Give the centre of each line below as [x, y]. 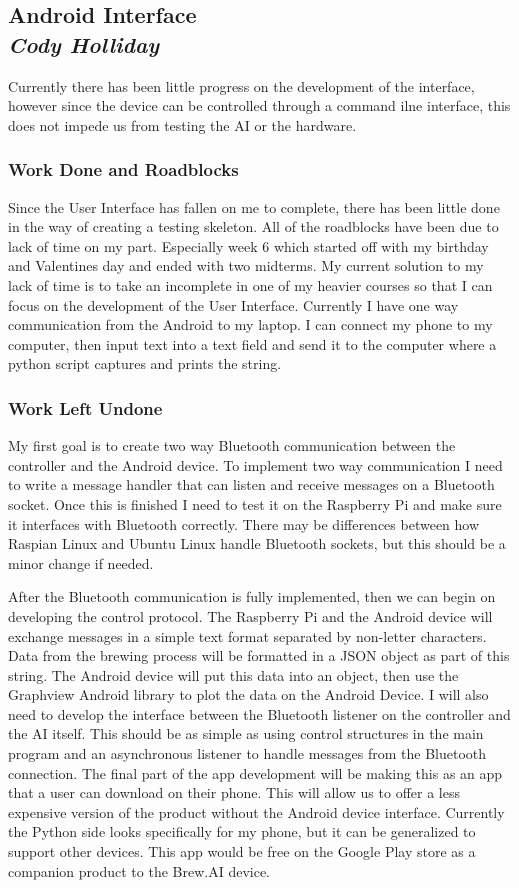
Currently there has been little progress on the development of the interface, [241, 85]
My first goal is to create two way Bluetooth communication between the [232, 445]
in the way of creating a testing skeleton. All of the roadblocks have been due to [253, 226]
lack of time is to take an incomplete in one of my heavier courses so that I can [250, 284]
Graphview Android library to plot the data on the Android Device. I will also [248, 694]
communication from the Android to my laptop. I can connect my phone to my [250, 324]
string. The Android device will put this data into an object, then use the [233, 674]
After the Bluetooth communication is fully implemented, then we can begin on [252, 596]
